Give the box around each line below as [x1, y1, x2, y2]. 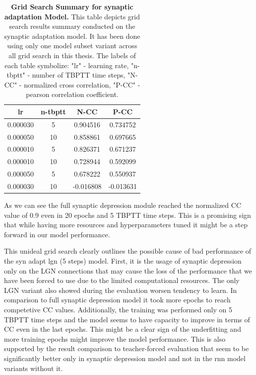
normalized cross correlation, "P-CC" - [24, 79, 140, 90]
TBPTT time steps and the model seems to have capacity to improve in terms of [4, 314, 250, 324]
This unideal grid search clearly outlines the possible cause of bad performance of [4, 246, 252, 256]
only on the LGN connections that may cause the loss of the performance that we [4, 265, 252, 276]
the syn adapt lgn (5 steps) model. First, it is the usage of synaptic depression [4, 256, 242, 266]
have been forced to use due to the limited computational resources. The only [4, 275, 240, 285]
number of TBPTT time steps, [32, 70, 126, 80]
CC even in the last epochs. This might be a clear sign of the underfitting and [4, 324, 241, 334]
